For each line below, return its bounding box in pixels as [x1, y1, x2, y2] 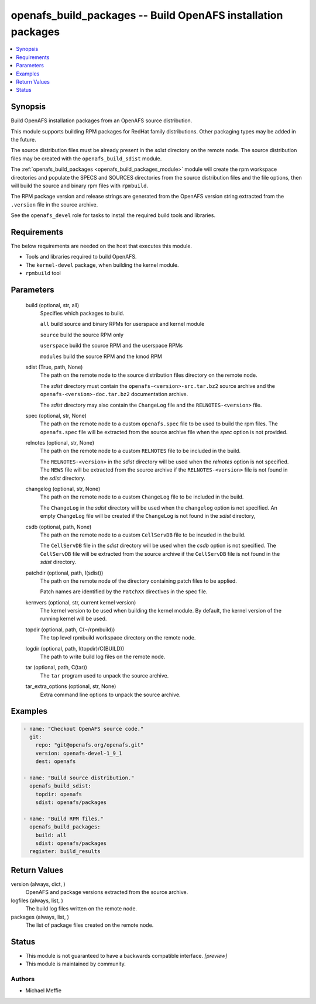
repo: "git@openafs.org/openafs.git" [35, 742, 144, 748]
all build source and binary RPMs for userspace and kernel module [40, 321, 205, 328]
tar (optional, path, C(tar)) [25, 664, 88, 671]
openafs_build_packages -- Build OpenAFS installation [11, 9, 283, 22]
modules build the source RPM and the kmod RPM [40, 353, 162, 360]
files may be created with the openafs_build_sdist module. [11, 155, 162, 162]
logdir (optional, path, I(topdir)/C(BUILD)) [25, 645, 125, 652]
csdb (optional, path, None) [25, 523, 92, 530]
